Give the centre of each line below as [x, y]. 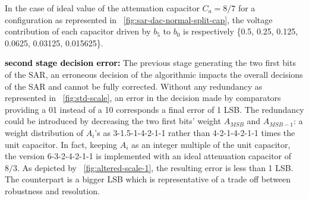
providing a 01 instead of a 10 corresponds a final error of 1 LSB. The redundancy [154, 109]
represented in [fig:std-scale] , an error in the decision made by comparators [143, 98]
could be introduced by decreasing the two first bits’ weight [113, 121]
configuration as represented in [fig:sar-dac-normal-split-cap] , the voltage [139, 19]
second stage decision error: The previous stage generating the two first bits [150, 63]
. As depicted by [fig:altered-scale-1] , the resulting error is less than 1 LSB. [155, 167]
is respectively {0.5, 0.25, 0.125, [241, 31]
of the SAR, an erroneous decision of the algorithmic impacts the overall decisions [154, 74]
